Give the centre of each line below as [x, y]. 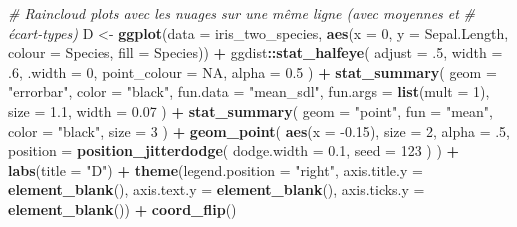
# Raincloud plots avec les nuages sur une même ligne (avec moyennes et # [242, 13]
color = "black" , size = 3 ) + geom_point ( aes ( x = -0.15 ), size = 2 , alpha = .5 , [259, 130]
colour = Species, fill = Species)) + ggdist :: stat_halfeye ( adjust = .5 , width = [255, 52]
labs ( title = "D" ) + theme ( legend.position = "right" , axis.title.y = [215, 169]
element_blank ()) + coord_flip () [122, 208]
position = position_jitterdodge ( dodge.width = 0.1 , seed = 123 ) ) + [234, 150]
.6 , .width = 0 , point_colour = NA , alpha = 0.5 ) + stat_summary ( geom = [252, 71]
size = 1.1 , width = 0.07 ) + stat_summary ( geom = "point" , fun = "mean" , [250, 110]
